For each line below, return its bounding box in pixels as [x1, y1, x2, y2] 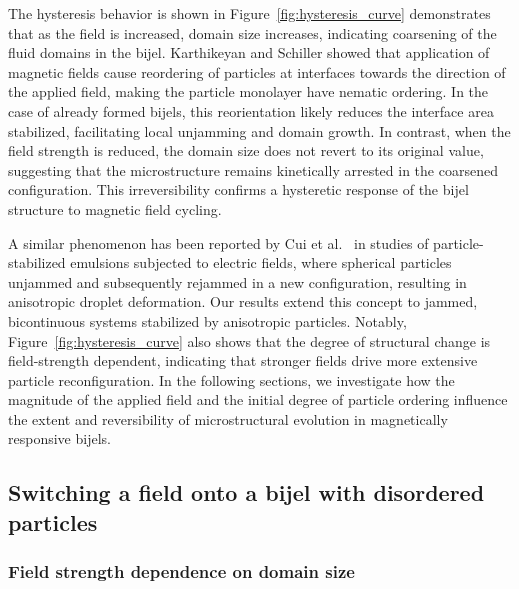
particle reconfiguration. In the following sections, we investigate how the [8, 369, 455, 390]
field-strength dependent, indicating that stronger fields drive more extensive [8, 350, 478, 371]
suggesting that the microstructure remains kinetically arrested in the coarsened [8, 159, 498, 180]
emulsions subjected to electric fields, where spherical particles [70, 252, 452, 273]
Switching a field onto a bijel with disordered [8, 477, 485, 508]
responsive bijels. [8, 428, 111, 449]
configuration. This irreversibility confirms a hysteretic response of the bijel [8, 179, 469, 200]
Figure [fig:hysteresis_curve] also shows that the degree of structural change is [8, 330, 491, 351]
